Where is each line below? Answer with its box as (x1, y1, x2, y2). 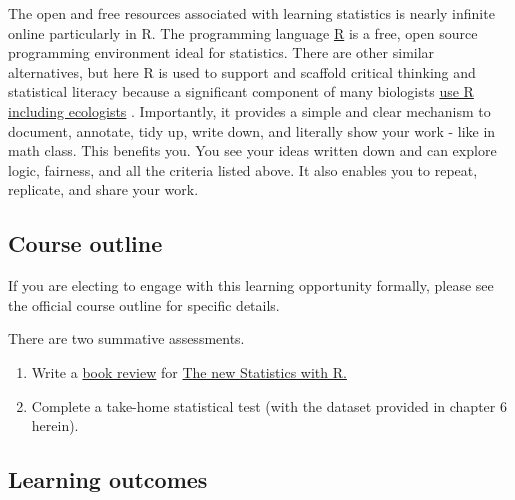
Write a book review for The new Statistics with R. (31, 361, 347, 382)
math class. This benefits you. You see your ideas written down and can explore (8, 140, 497, 161)
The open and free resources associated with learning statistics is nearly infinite (8, 3, 495, 23)
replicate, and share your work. (8, 179, 199, 200)
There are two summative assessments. (8, 328, 245, 349)
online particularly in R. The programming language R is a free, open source (8, 22, 478, 43)
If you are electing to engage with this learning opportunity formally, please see (8, 275, 494, 296)
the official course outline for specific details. (8, 294, 280, 315)
